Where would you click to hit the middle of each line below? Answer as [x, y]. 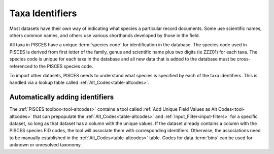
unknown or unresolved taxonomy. [46, 145]
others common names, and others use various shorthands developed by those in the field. [105, 35]
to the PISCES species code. [63, 66]
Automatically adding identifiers [62, 97]
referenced [21, 66]
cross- [244, 59]
